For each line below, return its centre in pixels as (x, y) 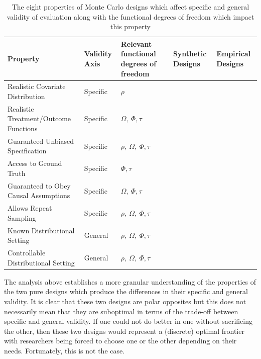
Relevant (136, 43)
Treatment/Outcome (39, 118)
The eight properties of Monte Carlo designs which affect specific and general (130, 7)
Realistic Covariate (37, 86)
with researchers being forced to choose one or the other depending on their (120, 341)
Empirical (234, 54)
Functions (23, 128)
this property (130, 26)
